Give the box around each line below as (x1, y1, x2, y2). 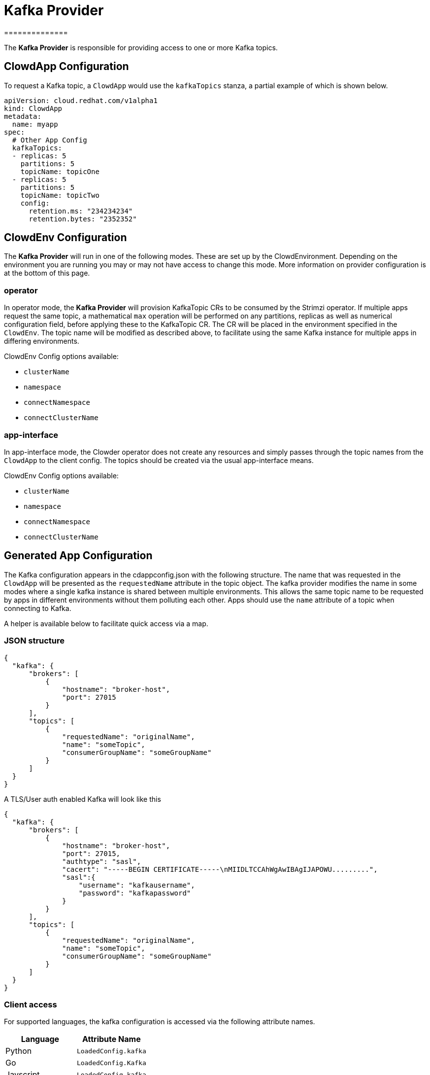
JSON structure (4, 636, 65, 646)
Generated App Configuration (4, 549, 153, 562)
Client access (4, 999, 57, 1009)
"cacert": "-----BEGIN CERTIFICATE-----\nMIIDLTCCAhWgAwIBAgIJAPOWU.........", (62, 865, 378, 873)
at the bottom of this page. (4, 269, 90, 278)
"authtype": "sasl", (62, 857, 141, 865)
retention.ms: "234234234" (29, 207, 133, 215)
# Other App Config (12, 136, 87, 144)
